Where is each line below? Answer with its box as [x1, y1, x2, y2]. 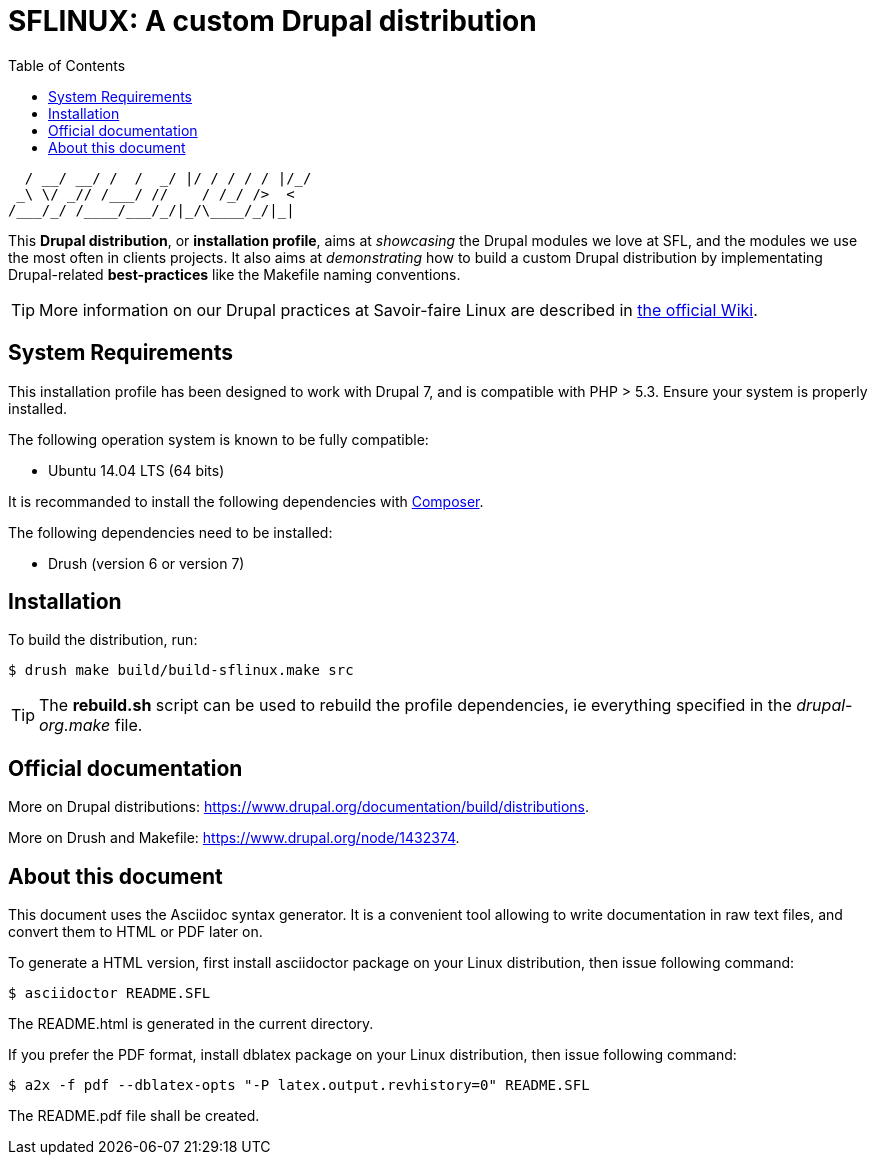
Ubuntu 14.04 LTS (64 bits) [48, 461, 225, 479]
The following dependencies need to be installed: [8, 523, 333, 541]
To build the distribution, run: [8, 631, 198, 649]
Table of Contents [8, 56, 126, 74]
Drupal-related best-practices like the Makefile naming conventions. [8, 265, 461, 283]
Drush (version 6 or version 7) [48, 554, 245, 572]
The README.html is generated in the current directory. [8, 1015, 374, 1033]
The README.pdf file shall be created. [8, 1107, 260, 1125]
